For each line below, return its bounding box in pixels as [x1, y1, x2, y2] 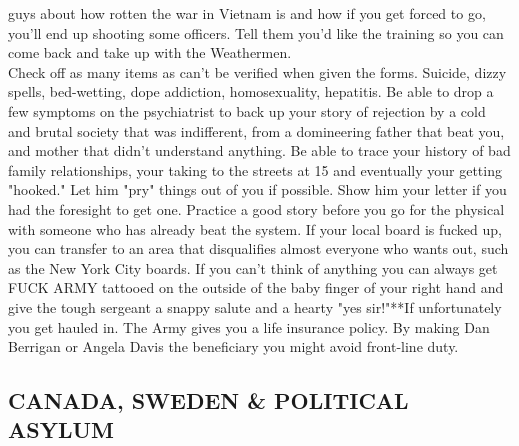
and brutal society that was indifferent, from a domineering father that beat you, [8, 120, 505, 141]
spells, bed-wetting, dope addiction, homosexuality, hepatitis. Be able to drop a [8, 81, 494, 102]
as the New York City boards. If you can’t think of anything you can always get [8, 257, 498, 278]
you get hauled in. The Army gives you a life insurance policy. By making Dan [8, 316, 490, 337]
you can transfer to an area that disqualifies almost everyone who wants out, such [8, 238, 509, 259]
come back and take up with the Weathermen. [8, 42, 292, 63]
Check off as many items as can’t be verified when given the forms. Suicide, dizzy [8, 61, 507, 82]
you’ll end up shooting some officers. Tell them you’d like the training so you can [8, 22, 504, 43]
